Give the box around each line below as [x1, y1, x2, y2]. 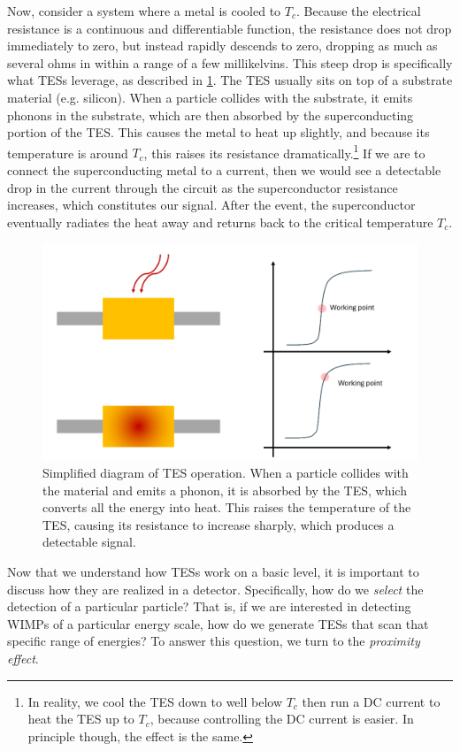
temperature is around [7, 143, 128, 162]
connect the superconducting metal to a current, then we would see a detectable [7, 161, 441, 179]
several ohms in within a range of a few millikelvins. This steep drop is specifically [7, 53, 453, 72]
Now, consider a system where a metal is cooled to [7, 2, 281, 19]
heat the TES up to [27, 709, 134, 728]
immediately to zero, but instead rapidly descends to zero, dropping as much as [7, 36, 438, 55]
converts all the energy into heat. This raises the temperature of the [42, 498, 411, 517]
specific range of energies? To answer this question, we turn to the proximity [7, 632, 420, 650]
